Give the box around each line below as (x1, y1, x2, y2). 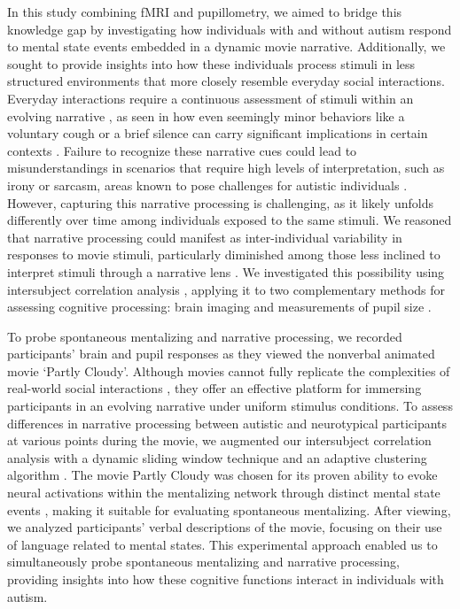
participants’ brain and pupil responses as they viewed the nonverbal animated (7, 344, 435, 363)
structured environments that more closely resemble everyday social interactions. (7, 72, 445, 90)
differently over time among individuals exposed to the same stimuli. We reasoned (7, 211, 452, 229)
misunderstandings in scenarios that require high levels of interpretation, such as (7, 158, 445, 177)
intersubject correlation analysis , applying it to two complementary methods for (7, 280, 446, 298)
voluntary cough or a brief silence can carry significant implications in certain (7, 124, 428, 143)
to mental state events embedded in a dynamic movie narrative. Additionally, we (7, 37, 446, 56)
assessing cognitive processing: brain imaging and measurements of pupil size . (7, 297, 432, 316)
